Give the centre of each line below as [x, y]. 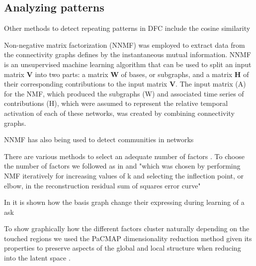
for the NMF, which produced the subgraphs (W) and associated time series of [124, 93]
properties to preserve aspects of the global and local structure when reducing [123, 248]
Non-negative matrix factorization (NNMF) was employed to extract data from [125, 44]
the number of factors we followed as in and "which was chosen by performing [122, 166]
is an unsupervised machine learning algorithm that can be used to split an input [128, 64]
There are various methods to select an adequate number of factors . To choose [124, 156]
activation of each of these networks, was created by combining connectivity [119, 113]
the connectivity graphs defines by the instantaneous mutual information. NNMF [128, 54]
